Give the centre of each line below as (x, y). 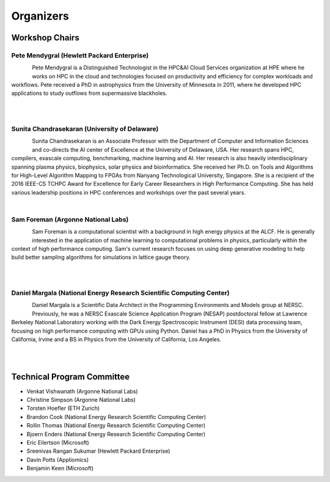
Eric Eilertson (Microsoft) (58, 442)
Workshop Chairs (45, 38)
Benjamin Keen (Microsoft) (60, 469)
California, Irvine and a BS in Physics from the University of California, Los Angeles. (116, 339)
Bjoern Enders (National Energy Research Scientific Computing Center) (116, 434)
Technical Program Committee (71, 376)
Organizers (40, 16)
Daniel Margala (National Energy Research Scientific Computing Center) (120, 293)
